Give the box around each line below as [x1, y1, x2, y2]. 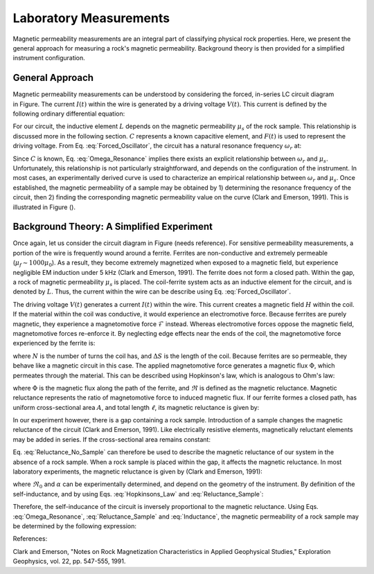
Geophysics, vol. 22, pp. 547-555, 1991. [12, 557, 126, 566]
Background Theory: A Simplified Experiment [12, 221, 213, 233]
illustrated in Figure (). [12, 203, 76, 211]
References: [12, 535, 48, 543]
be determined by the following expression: [12, 521, 137, 530]
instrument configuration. [12, 54, 86, 62]
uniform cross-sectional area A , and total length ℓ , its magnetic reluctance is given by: [12, 403, 260, 411]
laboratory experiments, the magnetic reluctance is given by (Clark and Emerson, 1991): [12, 467, 262, 476]
